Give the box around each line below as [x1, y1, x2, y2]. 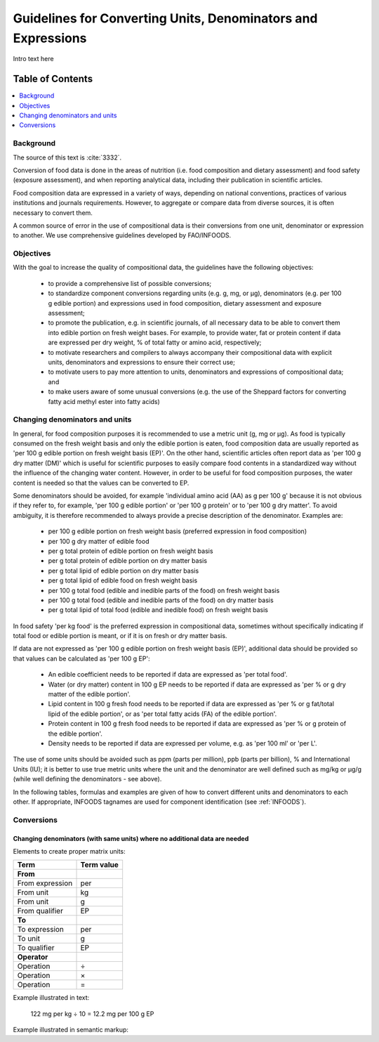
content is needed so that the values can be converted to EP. [13, 478, 189, 487]
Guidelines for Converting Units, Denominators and [13, 11, 318, 26]
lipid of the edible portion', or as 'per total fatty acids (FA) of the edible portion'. [48, 710, 277, 718]
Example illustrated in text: [13, 994, 90, 1002]
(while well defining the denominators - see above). [13, 775, 162, 783]
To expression [17, 925, 65, 934]
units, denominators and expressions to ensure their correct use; [48, 358, 235, 366]
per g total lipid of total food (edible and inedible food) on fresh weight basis [48, 606, 268, 614]
